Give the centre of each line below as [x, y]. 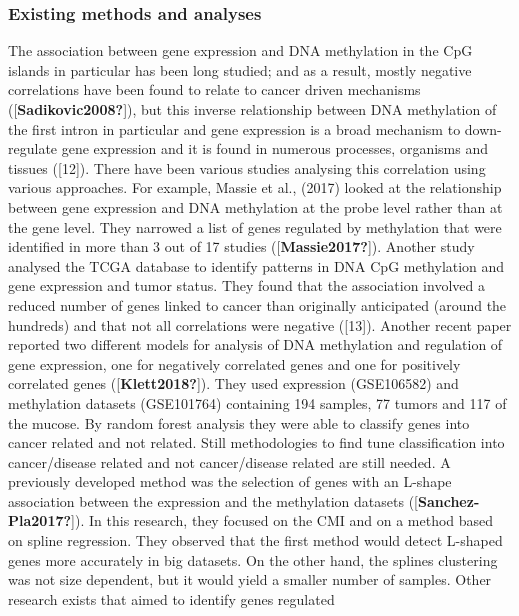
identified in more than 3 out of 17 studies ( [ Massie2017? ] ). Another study [241, 246]
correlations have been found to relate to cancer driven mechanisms [214, 89]
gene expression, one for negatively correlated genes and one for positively [234, 363]
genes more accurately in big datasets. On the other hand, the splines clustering [253, 559]
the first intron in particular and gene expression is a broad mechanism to [234, 128]
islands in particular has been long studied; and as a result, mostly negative [240, 69]
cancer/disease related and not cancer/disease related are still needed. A [229, 461]
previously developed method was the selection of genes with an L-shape [230, 481]
